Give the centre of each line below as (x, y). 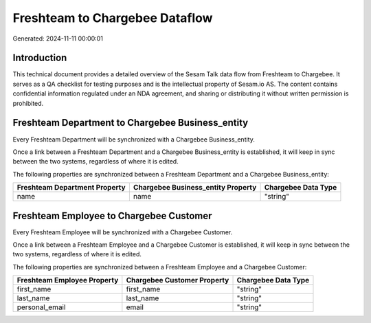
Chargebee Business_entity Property (195, 188)
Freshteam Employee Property (68, 280)
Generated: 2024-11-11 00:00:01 (58, 38)
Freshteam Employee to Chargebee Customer (112, 215)
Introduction (40, 58)
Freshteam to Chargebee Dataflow (113, 18)
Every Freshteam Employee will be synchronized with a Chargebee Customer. (123, 232)
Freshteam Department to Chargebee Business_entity (131, 123)
